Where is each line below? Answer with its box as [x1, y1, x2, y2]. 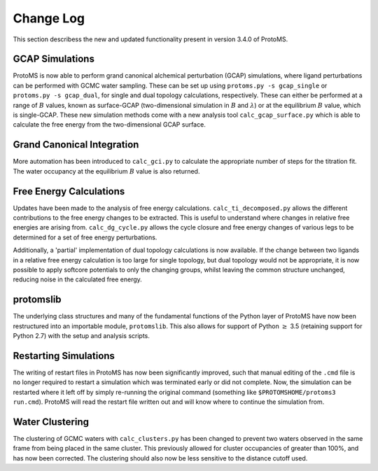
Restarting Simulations [13, 350, 115, 362]
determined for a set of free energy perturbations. [13, 233, 157, 241]
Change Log [13, 10, 85, 26]
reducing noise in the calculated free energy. [13, 275, 143, 283]
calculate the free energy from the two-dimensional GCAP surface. [13, 120, 206, 129]
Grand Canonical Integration [13, 139, 139, 150]
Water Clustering [13, 416, 90, 428]
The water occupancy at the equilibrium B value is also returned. [13, 167, 200, 175]
